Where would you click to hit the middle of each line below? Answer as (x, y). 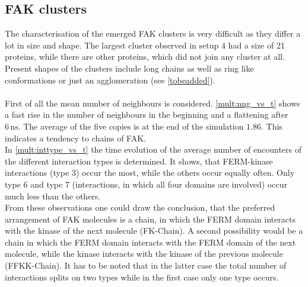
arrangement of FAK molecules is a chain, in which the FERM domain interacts (150, 219)
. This (272, 126)
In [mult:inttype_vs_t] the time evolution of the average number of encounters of (153, 149)
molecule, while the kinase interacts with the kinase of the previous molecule (144, 254)
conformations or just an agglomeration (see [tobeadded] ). (110, 80)
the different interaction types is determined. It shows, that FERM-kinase (139, 161)
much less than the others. (53, 196)
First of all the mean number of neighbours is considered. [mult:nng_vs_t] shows (153, 103)
